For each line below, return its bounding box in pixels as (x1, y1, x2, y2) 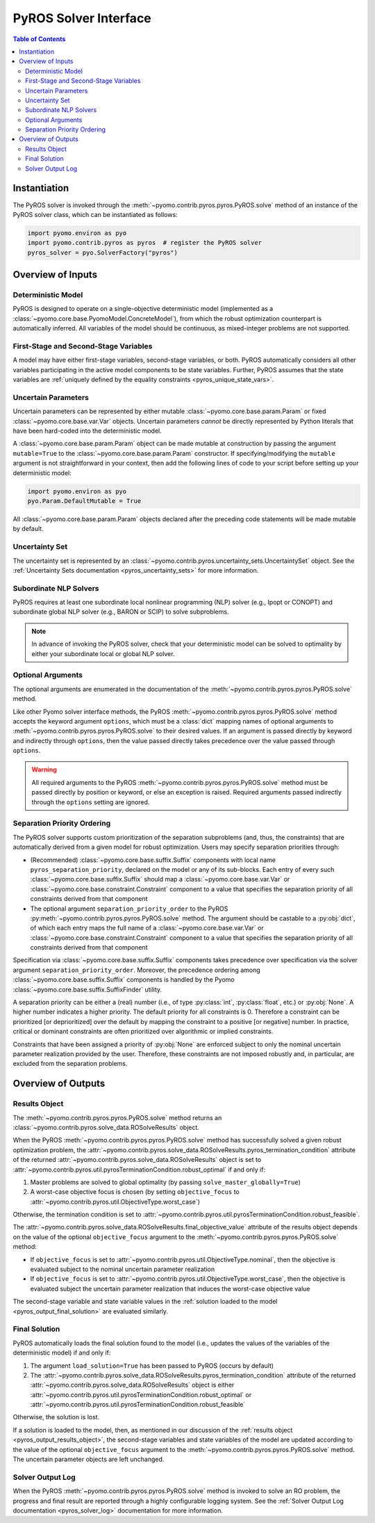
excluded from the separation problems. (12, 1060, 128, 1068)
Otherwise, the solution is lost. (12, 1413, 100, 1421)
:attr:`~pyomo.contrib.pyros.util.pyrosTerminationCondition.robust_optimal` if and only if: (12, 1165, 266, 1174)
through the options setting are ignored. (31, 797, 150, 806)
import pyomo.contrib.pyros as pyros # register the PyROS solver (27, 239, 262, 247)
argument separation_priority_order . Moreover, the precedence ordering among (12, 966, 260, 974)
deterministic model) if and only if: (12, 1348, 111, 1357)
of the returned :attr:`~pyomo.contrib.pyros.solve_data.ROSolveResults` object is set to (12, 1156, 262, 1164)
